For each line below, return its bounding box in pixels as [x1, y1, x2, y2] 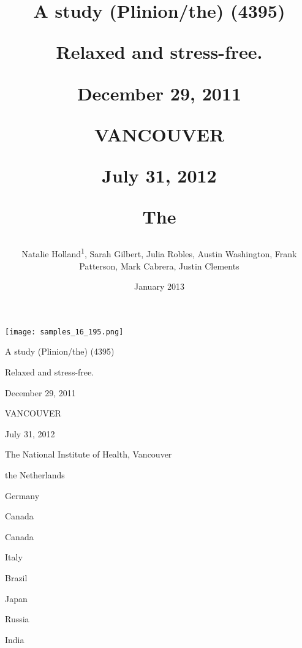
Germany [5, 489, 40, 502]
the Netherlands [5, 468, 65, 481]
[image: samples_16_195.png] [5, 327, 124, 336]
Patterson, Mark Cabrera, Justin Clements [79, 259, 240, 272]
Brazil [5, 571, 28, 584]
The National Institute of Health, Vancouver [5, 448, 172, 461]
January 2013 [134, 280, 184, 293]
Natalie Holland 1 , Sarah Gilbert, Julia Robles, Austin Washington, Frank [21, 246, 297, 260]
